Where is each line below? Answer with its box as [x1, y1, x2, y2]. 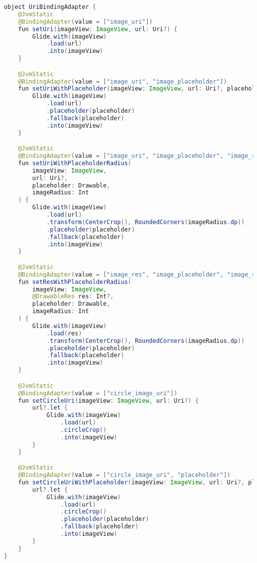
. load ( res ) [46, 329, 82, 337]
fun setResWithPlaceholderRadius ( [18, 278, 131, 285]
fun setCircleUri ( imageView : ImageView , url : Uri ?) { [18, 397, 199, 404]
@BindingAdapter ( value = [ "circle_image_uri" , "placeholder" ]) [18, 471, 231, 479]
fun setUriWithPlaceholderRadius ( [18, 159, 131, 167]
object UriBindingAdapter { [4, 3, 96, 10]
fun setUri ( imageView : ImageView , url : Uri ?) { [18, 25, 177, 33]
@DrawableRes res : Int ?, [32, 293, 114, 300]
